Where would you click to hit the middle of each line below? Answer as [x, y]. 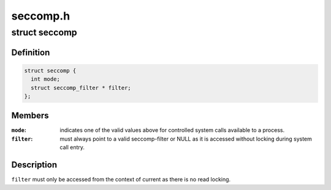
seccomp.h [41, 16]
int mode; [46, 79]
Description [34, 165]
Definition [31, 52]
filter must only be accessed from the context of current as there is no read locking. [121, 180]
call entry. [72, 147]
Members [30, 116]
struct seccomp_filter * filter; [81, 88]
